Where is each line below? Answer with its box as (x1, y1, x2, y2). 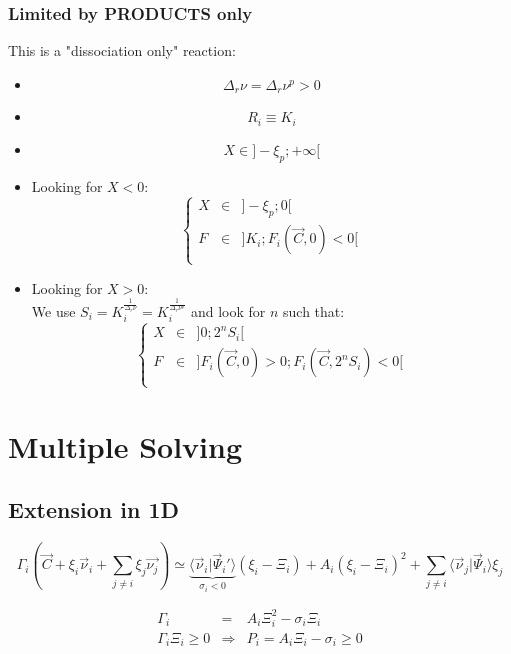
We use (31, 300, 76, 321)
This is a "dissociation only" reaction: (8, 40, 236, 61)
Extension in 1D (8, 494, 180, 525)
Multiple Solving (8, 425, 242, 466)
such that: (283, 300, 345, 321)
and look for (190, 300, 266, 321)
